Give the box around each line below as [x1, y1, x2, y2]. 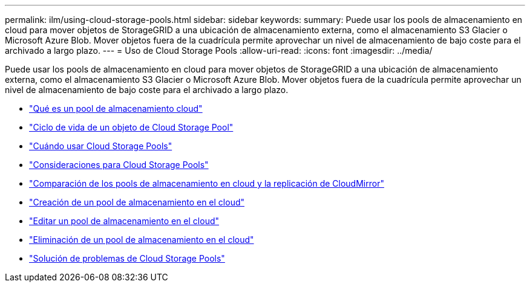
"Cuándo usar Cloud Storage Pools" [29, 141, 172, 151]
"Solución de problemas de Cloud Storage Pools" [29, 253, 225, 263]
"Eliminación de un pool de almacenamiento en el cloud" [29, 234, 254, 245]
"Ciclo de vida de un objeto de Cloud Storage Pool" [29, 122, 234, 132]
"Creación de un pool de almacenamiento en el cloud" [29, 197, 245, 207]
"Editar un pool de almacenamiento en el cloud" [29, 216, 220, 226]
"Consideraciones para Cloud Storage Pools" [29, 160, 209, 170]
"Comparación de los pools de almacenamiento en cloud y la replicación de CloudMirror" [29, 178, 384, 189]
